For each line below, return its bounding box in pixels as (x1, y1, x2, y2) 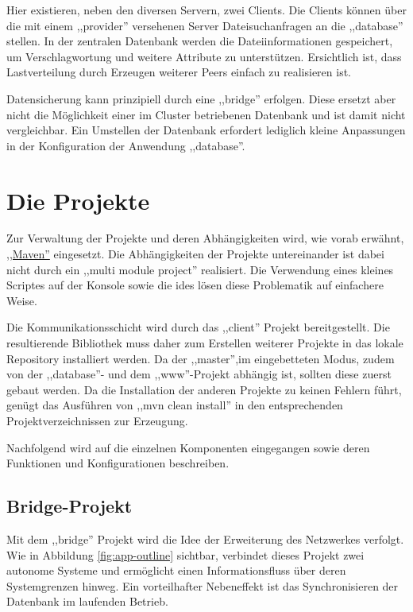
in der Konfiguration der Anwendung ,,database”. (6, 137, 245, 153)
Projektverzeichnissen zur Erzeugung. (6, 413, 188, 428)
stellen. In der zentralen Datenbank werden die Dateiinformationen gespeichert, (6, 33, 393, 49)
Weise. (6, 292, 37, 308)
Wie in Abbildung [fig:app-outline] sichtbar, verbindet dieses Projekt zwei (6, 546, 365, 563)
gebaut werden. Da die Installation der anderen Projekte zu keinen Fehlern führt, (6, 381, 402, 397)
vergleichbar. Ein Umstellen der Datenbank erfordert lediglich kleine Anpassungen (6, 122, 406, 138)
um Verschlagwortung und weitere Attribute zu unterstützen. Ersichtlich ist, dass (6, 48, 402, 64)
